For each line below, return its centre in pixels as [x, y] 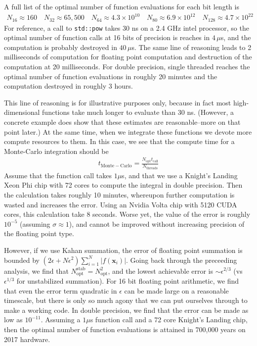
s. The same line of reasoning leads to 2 [192, 47]
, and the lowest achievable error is [161, 271]
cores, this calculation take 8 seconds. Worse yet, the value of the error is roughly [127, 214]
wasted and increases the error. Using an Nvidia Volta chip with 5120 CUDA [121, 204]
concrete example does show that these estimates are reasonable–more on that [122, 122]
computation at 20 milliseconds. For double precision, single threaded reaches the [127, 67]
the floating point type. [39, 233]
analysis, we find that [36, 271]
